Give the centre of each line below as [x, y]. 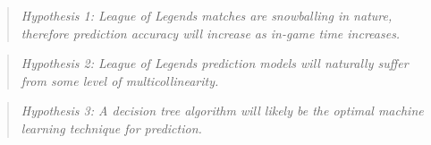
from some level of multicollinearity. [120, 80]
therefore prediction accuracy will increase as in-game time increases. [211, 33]
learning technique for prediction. [111, 128]
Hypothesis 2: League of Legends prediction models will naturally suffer [215, 63]
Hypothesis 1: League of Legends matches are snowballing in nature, [207, 15]
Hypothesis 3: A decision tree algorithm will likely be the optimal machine [222, 111]
